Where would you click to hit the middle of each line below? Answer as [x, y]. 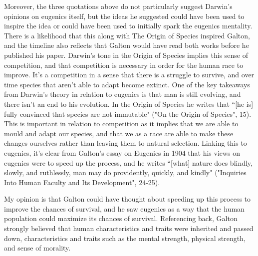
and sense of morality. [37, 248]
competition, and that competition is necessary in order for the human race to [124, 65]
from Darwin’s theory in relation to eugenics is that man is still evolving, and [123, 94]
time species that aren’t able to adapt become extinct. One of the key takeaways [127, 84]
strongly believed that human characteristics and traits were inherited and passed [129, 228]
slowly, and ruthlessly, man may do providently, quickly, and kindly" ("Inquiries [125, 172]
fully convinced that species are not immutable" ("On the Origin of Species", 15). [128, 114]
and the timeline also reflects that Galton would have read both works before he [127, 45]
